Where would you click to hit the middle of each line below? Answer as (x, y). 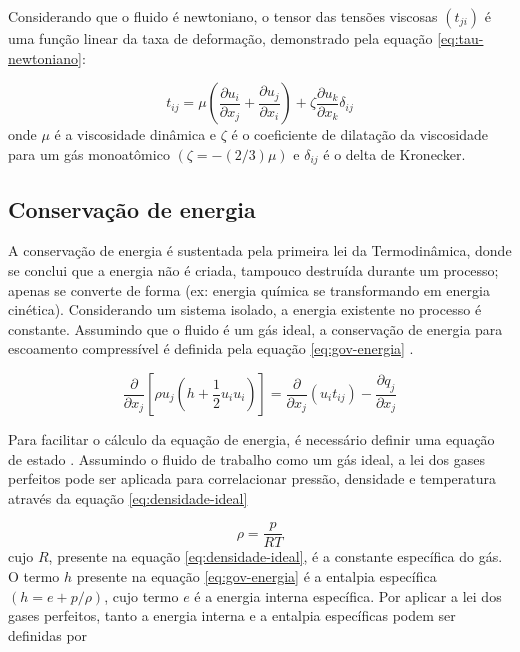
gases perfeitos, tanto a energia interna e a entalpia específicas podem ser (232, 615)
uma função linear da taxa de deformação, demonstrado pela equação (220, 38)
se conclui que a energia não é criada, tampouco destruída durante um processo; (253, 270)
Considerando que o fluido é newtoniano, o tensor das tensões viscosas (223, 16)
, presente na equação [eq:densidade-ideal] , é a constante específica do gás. (275, 556)
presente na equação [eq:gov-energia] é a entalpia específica (256, 576)
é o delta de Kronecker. (394, 153)
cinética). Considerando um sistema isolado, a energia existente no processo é (245, 309)
